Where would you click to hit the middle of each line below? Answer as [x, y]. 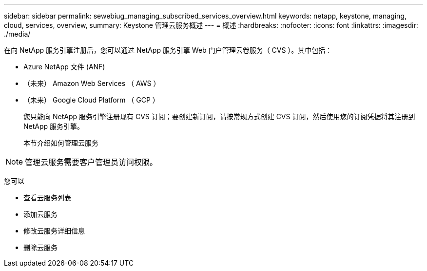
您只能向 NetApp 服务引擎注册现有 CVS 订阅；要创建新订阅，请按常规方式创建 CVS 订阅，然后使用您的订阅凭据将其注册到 [219, 116]
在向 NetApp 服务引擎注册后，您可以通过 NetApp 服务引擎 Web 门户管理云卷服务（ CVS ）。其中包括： [168, 50]
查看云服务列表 [47, 198]
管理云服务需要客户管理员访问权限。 [91, 162]
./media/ [17, 34]
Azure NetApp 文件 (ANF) [64, 67]
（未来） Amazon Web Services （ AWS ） [92, 83]
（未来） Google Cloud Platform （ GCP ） [91, 100]
